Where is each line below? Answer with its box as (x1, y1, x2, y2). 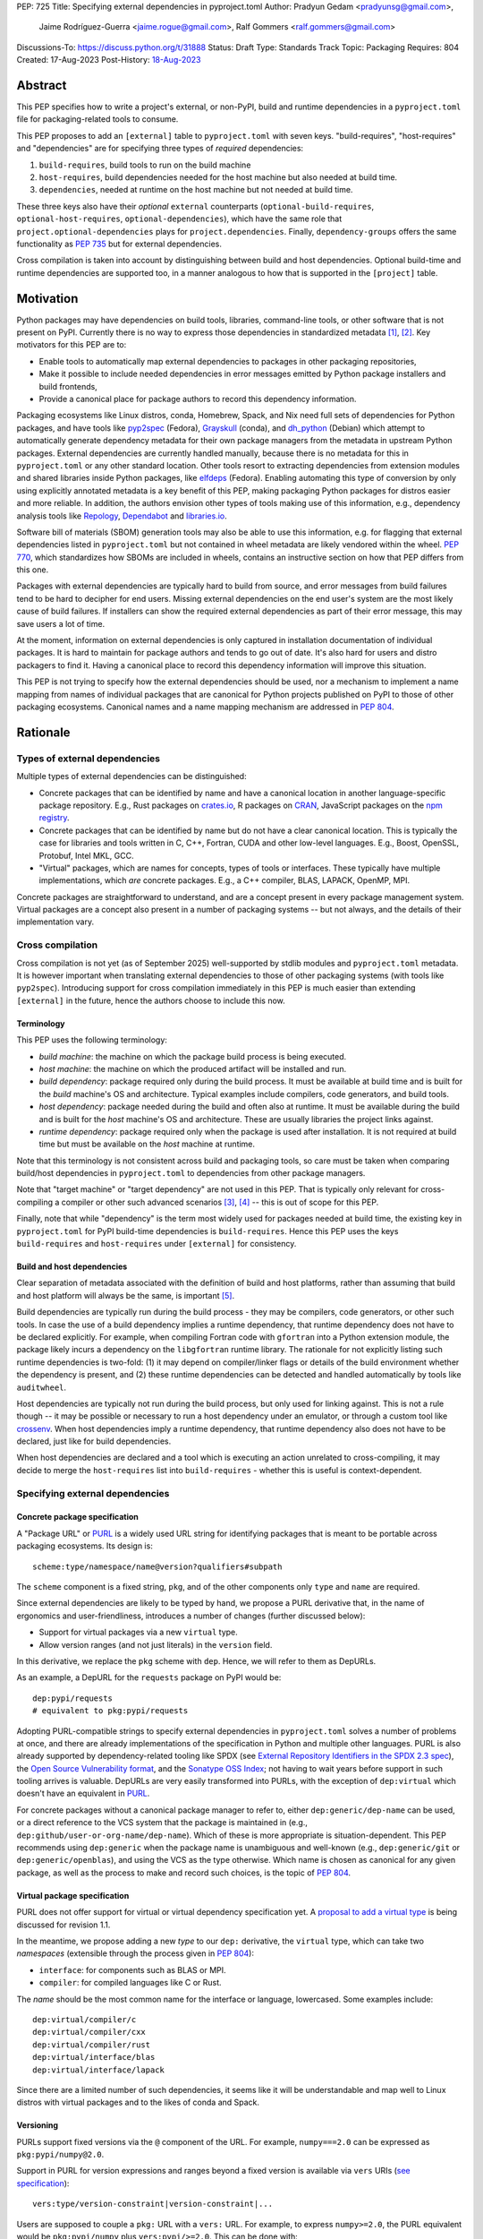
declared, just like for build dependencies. (16, 1436, 172, 1446)
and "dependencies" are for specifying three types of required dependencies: (16, 143, 304, 154)
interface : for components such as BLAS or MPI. (38, 1964, 227, 1975)
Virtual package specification (16, 1890, 130, 1900)
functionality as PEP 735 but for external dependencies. (16, 238, 223, 249)
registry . (38, 812, 70, 823)
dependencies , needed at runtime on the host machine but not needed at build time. (38, 184, 353, 195)
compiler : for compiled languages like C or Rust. (38, 1977, 223, 1988)
